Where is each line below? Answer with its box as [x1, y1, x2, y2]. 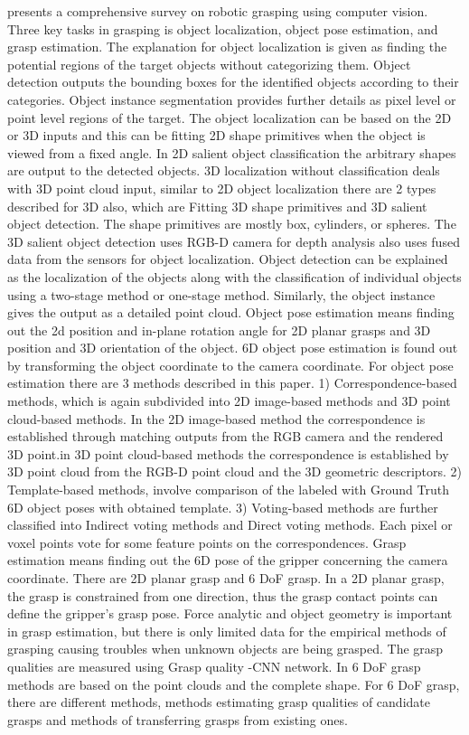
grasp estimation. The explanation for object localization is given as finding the [7, 37, 447, 56]
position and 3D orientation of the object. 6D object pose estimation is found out [7, 338, 458, 357]
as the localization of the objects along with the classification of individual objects [7, 267, 462, 286]
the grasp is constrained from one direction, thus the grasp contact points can [7, 586, 438, 605]
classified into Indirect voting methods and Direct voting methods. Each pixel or [7, 515, 453, 534]
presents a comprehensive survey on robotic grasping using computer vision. [7, 2, 428, 20]
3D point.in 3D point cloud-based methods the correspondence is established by [7, 444, 449, 463]
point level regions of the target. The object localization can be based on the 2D [7, 108, 452, 127]
